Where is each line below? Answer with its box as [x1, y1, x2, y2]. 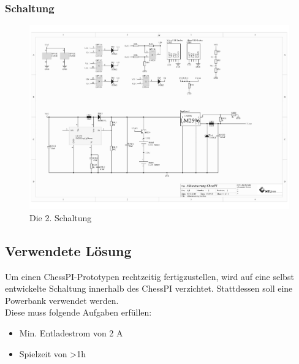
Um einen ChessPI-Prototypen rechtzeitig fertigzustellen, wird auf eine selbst [5, 270, 294, 282]
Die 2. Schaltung [29, 211, 92, 224]
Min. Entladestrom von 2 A [19, 327, 123, 339]
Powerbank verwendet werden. [5, 294, 119, 306]
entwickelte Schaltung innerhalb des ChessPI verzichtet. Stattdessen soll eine [5, 282, 293, 295]
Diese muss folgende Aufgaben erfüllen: [5, 306, 152, 319]
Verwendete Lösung [5, 241, 132, 260]
